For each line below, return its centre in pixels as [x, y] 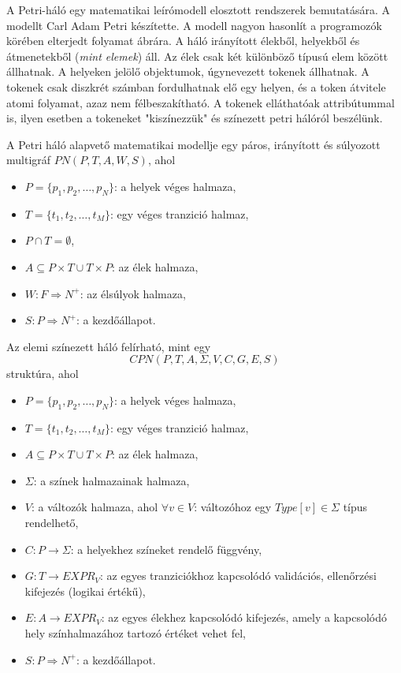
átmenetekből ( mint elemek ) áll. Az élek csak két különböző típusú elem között [197, 56]
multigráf [29, 160]
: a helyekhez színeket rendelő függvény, [166, 549]
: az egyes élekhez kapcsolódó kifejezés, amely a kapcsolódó [244, 617]
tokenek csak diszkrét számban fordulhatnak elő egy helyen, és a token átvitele [196, 86]
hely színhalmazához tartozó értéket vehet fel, [135, 633]
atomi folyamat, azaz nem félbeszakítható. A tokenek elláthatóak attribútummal [200, 102]
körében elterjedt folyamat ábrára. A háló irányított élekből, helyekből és [183, 41]
